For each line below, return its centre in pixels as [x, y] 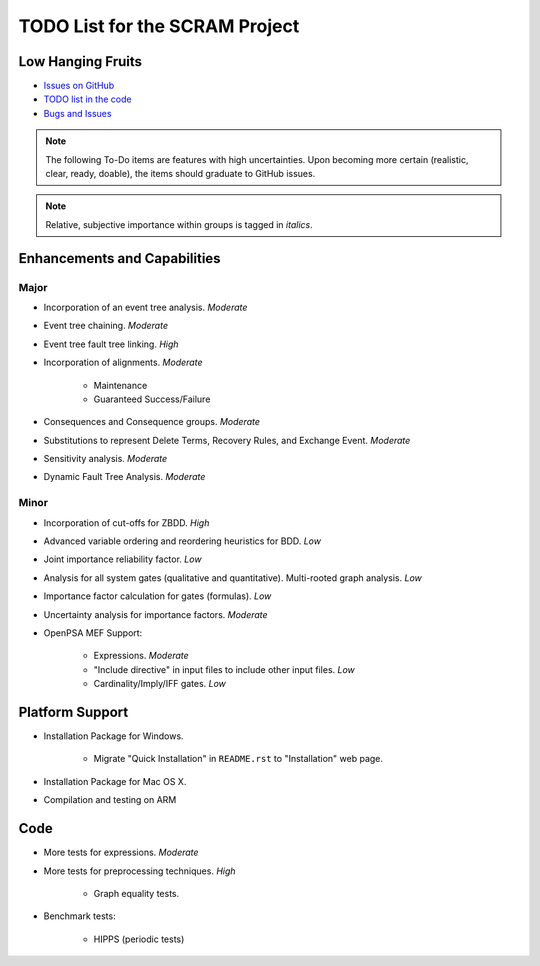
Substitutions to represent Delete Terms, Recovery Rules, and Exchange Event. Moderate [227, 440]
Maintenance [120, 385]
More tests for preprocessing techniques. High [139, 871]
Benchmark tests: [79, 916]
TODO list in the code [87, 99]
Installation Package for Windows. [113, 736]
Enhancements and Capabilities [119, 258]
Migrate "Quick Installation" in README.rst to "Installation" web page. [238, 759]
